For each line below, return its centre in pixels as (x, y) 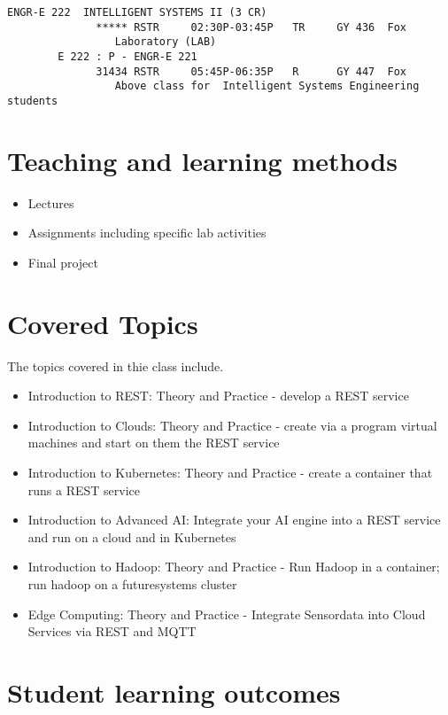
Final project (63, 262)
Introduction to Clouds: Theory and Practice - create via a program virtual (232, 425)
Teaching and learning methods (202, 160)
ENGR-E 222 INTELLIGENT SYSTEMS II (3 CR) (137, 12)
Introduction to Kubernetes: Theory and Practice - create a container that (230, 472)
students (33, 101)
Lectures (51, 202)
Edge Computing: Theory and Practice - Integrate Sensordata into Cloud (227, 614)
